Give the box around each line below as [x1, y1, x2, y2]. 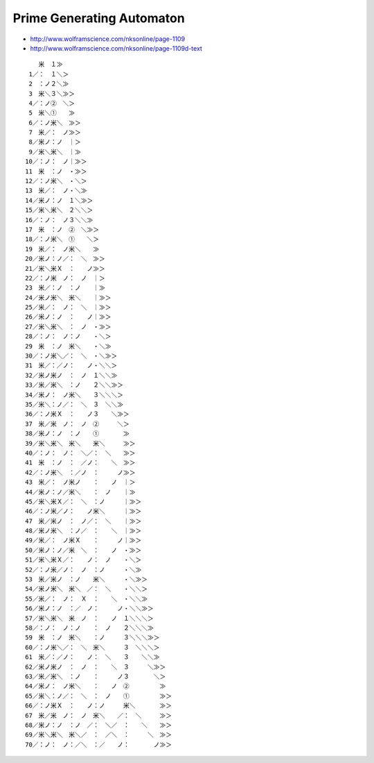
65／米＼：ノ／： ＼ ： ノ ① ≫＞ [25, 691, 172, 700]
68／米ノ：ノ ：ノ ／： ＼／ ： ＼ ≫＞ [25, 721, 172, 729]
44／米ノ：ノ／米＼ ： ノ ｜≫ [25, 488, 136, 496]
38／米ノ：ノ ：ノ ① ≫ [25, 430, 130, 437]
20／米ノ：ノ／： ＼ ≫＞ [25, 255, 105, 263]
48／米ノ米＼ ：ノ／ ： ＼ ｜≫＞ [25, 527, 142, 535]
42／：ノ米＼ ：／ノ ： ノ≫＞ [25, 469, 136, 476]
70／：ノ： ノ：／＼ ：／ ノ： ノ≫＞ [25, 740, 172, 748]
